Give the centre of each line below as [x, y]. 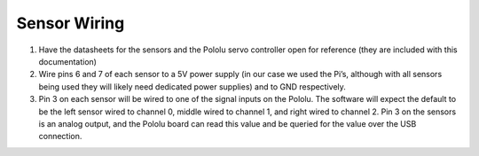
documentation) [68, 61]
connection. [60, 136]
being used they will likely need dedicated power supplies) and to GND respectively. [192, 86]
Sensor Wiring [71, 23]
